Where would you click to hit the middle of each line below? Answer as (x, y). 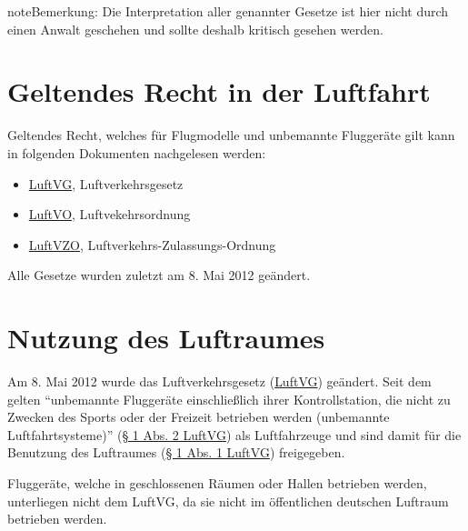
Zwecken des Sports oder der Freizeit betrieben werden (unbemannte (199, 417)
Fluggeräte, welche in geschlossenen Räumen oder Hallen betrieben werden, (217, 482)
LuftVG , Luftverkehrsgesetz (106, 183)
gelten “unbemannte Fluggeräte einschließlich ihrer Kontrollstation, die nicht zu (229, 399)
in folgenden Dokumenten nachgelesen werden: (137, 152)
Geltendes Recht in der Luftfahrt (219, 91)
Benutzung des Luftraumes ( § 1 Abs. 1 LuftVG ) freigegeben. (176, 452)
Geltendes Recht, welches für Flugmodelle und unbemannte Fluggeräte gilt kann (231, 135)
